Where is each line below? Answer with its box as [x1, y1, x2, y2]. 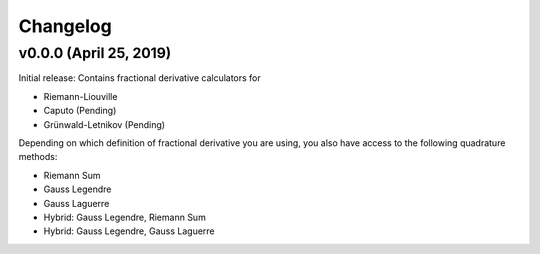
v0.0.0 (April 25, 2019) [18, 44, 172, 62]
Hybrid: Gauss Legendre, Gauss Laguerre [43, 225, 215, 237]
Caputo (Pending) [43, 105, 117, 117]
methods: [18, 151, 58, 163]
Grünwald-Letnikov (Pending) [43, 118, 165, 130]
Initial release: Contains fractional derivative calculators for [18, 72, 262, 84]
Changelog [18, 15, 112, 37]
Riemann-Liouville [43, 90, 118, 102]
